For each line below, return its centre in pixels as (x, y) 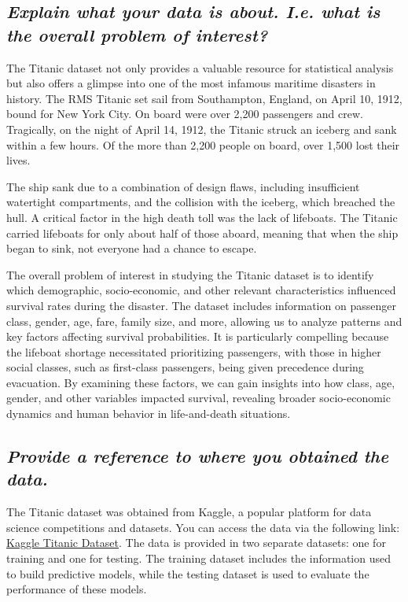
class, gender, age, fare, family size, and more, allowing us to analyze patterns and (204, 321)
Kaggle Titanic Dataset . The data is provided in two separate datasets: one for (196, 543)
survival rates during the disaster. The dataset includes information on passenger (201, 305)
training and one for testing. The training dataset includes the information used (198, 558)
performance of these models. (77, 589)
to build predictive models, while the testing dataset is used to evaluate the (188, 573)
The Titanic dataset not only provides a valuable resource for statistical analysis (200, 67)
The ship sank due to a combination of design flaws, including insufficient (183, 186)
